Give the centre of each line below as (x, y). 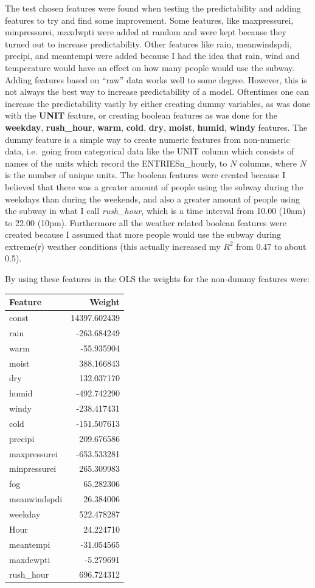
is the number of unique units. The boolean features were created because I (145, 175)
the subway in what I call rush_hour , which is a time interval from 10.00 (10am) (155, 211)
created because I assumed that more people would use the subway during (143, 234)
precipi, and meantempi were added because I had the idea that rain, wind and (152, 56)
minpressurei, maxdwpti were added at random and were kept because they (146, 32)
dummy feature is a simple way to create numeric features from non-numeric (147, 139)
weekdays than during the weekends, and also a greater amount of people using (152, 199)
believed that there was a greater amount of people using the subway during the (154, 186)
